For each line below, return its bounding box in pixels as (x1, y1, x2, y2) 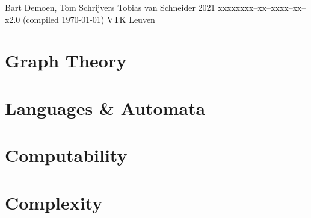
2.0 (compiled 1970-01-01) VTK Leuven (9, 13, 155, 25)
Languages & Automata (5, 95, 206, 120)
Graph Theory (5, 48, 127, 73)
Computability (5, 143, 128, 167)
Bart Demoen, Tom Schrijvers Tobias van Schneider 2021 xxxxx (5, 1, 241, 13)
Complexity (5, 190, 103, 214)
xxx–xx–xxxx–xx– (240, 1, 306, 13)
